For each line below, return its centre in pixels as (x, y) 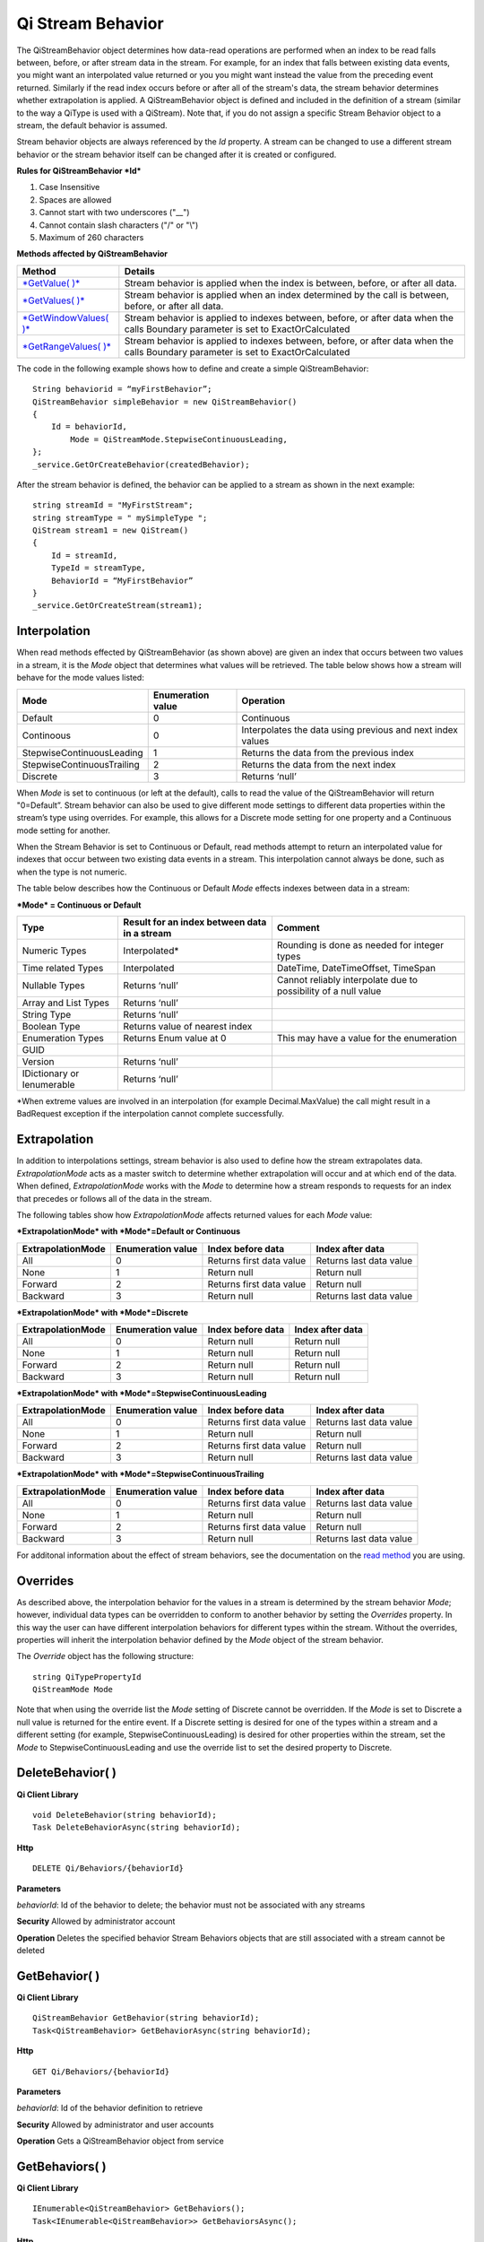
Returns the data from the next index (319, 764)
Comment (298, 928)
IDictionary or (51, 1073)
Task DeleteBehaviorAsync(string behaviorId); (137, 1828)
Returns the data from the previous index (328, 752)
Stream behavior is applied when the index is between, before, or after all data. (290, 282)
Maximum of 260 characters (91, 238)
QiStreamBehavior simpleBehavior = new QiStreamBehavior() (165, 402)
